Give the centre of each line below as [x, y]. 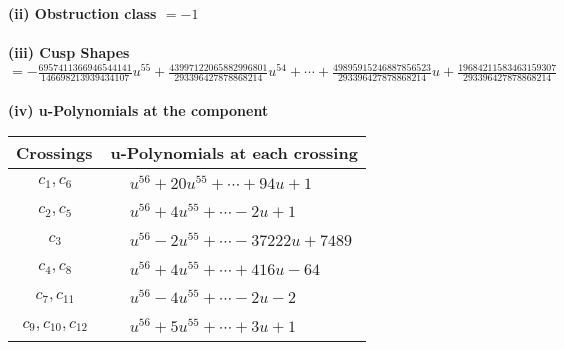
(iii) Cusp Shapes [69, 52]
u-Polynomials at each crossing [234, 153]
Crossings [54, 153]
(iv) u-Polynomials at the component [138, 109]
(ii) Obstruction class [82, 13]
